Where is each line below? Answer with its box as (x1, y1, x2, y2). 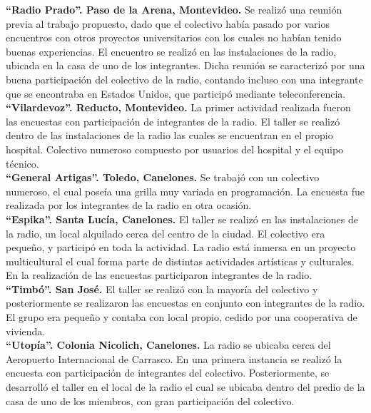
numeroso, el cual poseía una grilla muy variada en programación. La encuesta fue (6, 183, 365, 198)
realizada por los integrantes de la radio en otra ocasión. (6, 198, 252, 213)
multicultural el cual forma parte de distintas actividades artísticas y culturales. (6, 253, 355, 268)
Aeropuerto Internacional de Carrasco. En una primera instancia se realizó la (6, 351, 342, 366)
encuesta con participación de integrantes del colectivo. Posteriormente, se (6, 365, 330, 380)
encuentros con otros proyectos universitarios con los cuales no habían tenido (6, 30, 342, 45)
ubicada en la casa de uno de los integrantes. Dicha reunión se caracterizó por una (6, 58, 365, 73)
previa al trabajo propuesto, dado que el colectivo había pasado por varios (6, 16, 330, 31)
